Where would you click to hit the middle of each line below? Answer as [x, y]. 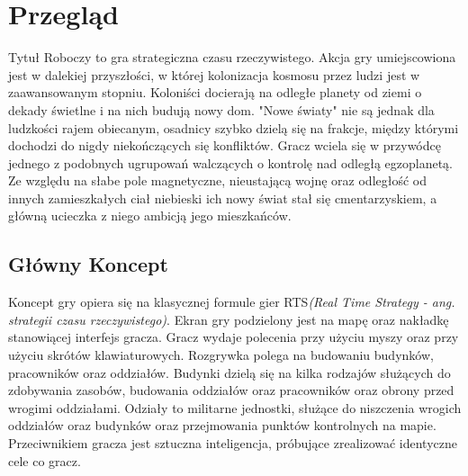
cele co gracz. [45, 460]
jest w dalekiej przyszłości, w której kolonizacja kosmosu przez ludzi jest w [214, 74]
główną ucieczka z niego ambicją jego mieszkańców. [150, 216]
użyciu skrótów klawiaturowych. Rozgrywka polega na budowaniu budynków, [221, 355]
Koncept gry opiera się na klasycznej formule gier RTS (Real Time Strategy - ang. [232, 302]
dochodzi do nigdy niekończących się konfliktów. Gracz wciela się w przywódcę [225, 145]
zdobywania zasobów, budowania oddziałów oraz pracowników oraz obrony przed [231, 390]
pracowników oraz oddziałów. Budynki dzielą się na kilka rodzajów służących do [229, 372]
